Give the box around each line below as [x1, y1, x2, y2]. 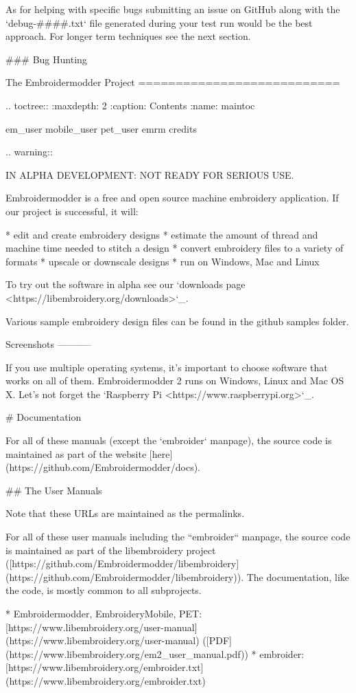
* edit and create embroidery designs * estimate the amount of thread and [5, 227, 318, 241]
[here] [149, 446, 173, 461]
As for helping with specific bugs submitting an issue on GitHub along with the [5, 2, 340, 16]
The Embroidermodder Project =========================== [5, 75, 340, 89]
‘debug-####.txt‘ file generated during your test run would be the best [5, 15, 313, 30]
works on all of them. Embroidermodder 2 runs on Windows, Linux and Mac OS [5, 373, 344, 388]
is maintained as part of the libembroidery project [5, 542, 216, 557]
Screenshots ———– [5, 337, 91, 351]
